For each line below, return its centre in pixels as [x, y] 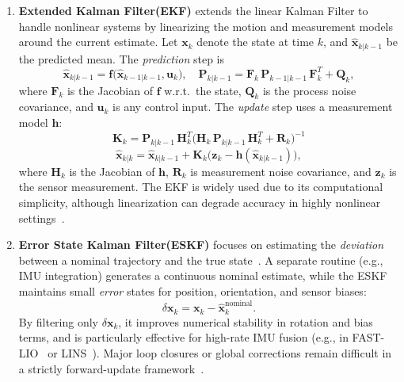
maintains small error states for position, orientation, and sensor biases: [192, 290]
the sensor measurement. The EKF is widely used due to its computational [201, 187]
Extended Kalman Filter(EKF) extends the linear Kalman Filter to [193, 10]
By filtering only [58, 321]
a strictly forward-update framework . [111, 368]
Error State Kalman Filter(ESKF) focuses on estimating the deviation [201, 244]
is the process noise [309, 90]
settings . [42, 218]
